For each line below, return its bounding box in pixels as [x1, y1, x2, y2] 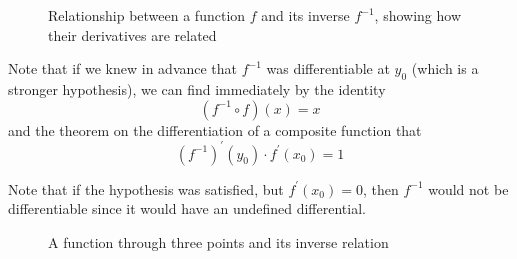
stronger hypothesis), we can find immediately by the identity [8, 78, 386, 99]
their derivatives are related [48, 24, 217, 45]
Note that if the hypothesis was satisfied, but [8, 178, 284, 199]
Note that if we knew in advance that [8, 58, 238, 79]
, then [362, 178, 399, 199]
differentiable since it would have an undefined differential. [8, 198, 366, 219]
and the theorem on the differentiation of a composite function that [8, 119, 422, 140]
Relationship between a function [48, 5, 246, 25]
